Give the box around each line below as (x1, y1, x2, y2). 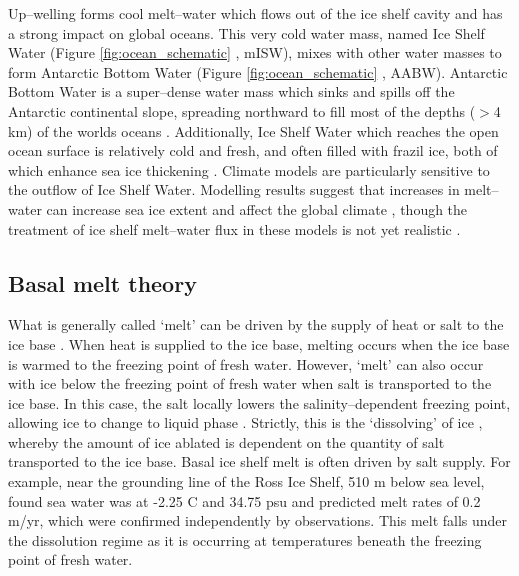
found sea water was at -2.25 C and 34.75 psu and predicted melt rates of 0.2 (8, 490, 481, 511)
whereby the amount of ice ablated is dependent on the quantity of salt (8, 431, 445, 452)
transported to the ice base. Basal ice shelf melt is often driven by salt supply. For (8, 451, 511, 472)
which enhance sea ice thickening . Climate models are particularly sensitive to (8, 159, 490, 180)
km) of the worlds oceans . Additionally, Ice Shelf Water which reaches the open (8, 120, 499, 141)
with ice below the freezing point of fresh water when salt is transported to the (8, 373, 492, 394)
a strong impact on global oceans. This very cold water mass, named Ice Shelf (8, 22, 485, 43)
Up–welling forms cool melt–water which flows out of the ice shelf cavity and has (8, 3, 503, 23)
